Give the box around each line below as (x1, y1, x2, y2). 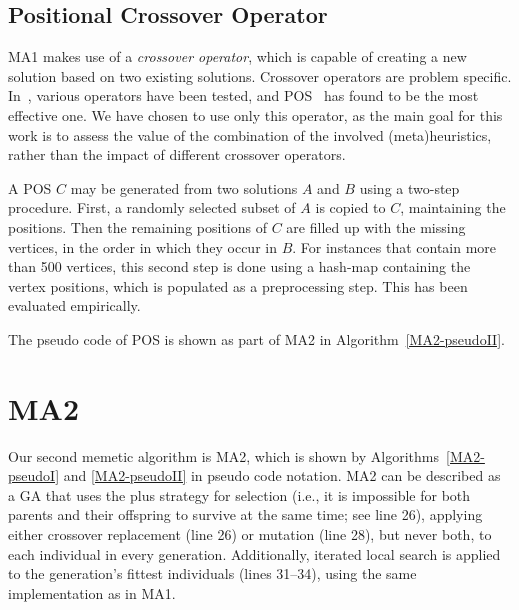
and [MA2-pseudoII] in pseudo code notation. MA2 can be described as (63, 465, 501, 486)
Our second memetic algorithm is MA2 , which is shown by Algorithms (8, 445, 439, 466)
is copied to (315, 197, 386, 218)
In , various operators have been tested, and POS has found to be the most (8, 85, 479, 106)
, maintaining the (400, 197, 506, 218)
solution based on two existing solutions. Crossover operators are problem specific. (8, 65, 512, 86)
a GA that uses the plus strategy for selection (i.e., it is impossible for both (8, 484, 471, 505)
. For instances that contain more (292, 236, 497, 257)
